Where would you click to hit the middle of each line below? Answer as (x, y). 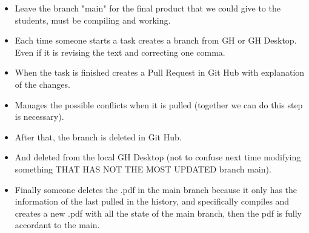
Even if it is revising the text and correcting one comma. (120, 52)
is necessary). (39, 116)
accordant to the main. (57, 225)
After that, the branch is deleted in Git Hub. (98, 136)
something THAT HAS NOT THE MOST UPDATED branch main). (143, 169)
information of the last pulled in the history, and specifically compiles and (152, 201)
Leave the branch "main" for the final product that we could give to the (148, 8)
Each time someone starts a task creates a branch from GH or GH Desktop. (156, 40)
